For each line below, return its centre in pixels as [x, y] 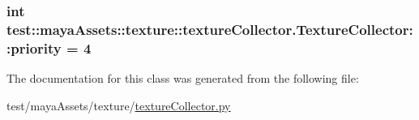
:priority [34, 47]
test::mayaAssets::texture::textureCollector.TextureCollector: [210, 29]
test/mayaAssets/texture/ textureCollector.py [119, 105]
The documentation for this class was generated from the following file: [183, 78]
